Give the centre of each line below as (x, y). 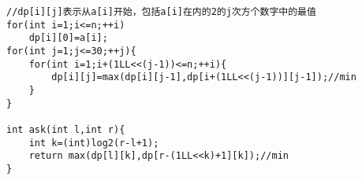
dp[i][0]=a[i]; (68, 38)
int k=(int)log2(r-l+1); (94, 143)
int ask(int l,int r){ (66, 129)
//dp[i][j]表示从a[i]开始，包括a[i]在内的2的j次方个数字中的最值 (161, 12)
